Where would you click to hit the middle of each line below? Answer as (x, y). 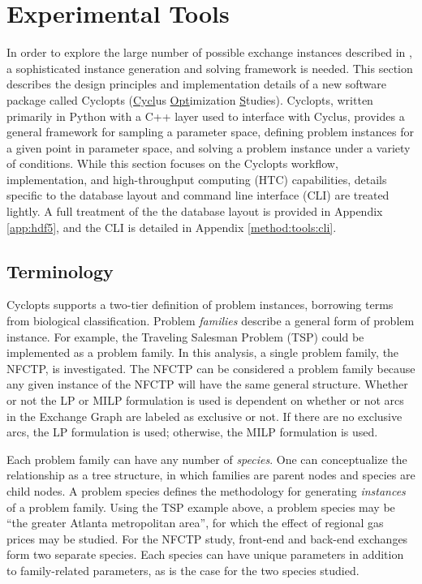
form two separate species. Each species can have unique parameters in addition (205, 554)
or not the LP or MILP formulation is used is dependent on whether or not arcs (205, 400)
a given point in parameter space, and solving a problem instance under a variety (209, 147)
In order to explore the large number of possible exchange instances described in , (209, 52)
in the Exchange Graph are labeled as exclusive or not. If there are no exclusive (205, 416)
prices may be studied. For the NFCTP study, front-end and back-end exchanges (207, 538)
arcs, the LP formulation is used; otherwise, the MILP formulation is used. (192, 432)
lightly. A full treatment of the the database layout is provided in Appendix (195, 211)
